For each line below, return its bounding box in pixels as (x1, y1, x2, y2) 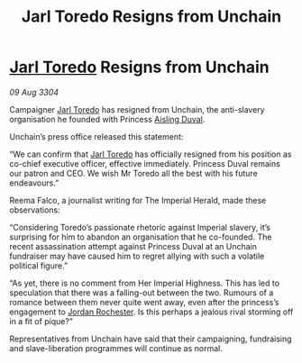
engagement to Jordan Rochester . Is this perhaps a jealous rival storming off (9, 306, 294, 317)
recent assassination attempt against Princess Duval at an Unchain (9, 240, 258, 251)
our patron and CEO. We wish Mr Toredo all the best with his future (9, 168, 259, 178)
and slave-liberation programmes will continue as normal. (9, 342, 223, 353)
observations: (9, 204, 60, 215)
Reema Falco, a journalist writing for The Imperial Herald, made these (9, 195, 267, 205)
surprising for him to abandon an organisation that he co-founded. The (9, 231, 272, 242)
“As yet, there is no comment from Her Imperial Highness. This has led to (9, 277, 280, 288)
